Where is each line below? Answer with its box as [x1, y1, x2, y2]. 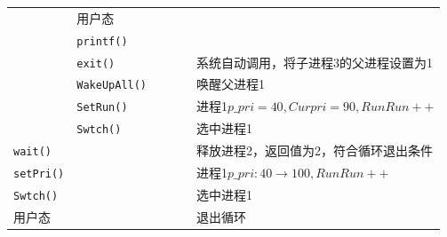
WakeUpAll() [76, 79, 148, 92]
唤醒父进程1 [196, 75, 266, 93]
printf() [76, 35, 128, 48]
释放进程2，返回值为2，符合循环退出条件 [196, 141, 434, 160]
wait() [13, 146, 52, 159]
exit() [76, 57, 116, 70]
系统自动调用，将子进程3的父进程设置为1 [196, 52, 434, 71]
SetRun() [76, 101, 128, 115]
